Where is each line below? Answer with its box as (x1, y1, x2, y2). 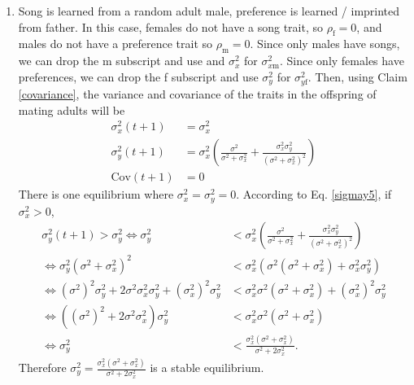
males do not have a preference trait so (18, 35, 213, 52)
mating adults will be (18, 101, 125, 118)
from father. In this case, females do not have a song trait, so (18, 18, 323, 35)
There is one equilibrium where (18, 186, 174, 203)
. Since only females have (280, 52, 404, 69)
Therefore (18, 359, 67, 375)
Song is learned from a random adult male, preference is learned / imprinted (18, 2, 400, 19)
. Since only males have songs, (250, 35, 400, 52)
